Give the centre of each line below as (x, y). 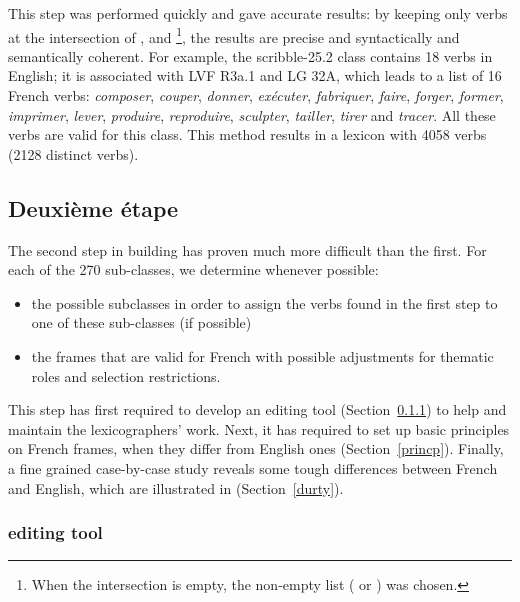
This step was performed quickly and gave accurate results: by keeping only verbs (258, 13)
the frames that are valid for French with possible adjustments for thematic (262, 355)
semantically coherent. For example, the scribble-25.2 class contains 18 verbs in (250, 55)
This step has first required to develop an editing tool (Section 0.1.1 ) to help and (257, 409)
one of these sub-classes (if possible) (141, 322)
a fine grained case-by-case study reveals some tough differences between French (253, 467)
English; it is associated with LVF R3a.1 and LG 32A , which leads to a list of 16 (255, 75)
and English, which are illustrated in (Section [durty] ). (176, 487)
